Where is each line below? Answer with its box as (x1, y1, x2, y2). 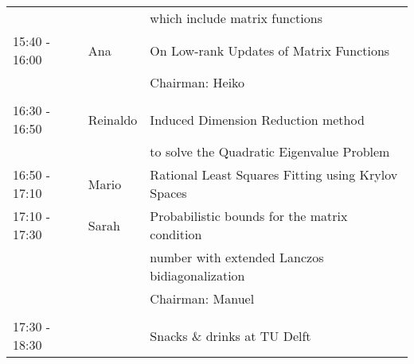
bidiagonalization (150, 266, 245, 285)
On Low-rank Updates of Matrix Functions (150, 41, 390, 60)
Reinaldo (88, 110, 138, 129)
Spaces (150, 184, 187, 202)
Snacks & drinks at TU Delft (150, 326, 311, 345)
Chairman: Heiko (150, 73, 245, 91)
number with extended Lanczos (150, 248, 324, 266)
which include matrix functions (150, 9, 322, 27)
